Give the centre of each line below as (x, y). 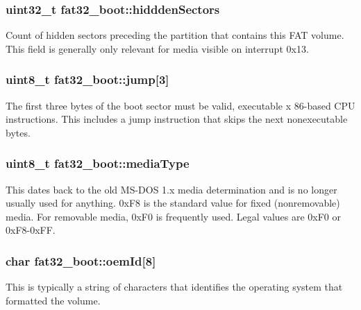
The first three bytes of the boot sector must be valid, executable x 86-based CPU (180, 105)
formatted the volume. (53, 300)
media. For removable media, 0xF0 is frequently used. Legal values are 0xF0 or (174, 216)
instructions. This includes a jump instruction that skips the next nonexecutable (177, 119)
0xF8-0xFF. (31, 230)
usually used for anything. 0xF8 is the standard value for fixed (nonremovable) (173, 203)
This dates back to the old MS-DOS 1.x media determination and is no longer (171, 189)
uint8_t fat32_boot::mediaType (98, 163)
